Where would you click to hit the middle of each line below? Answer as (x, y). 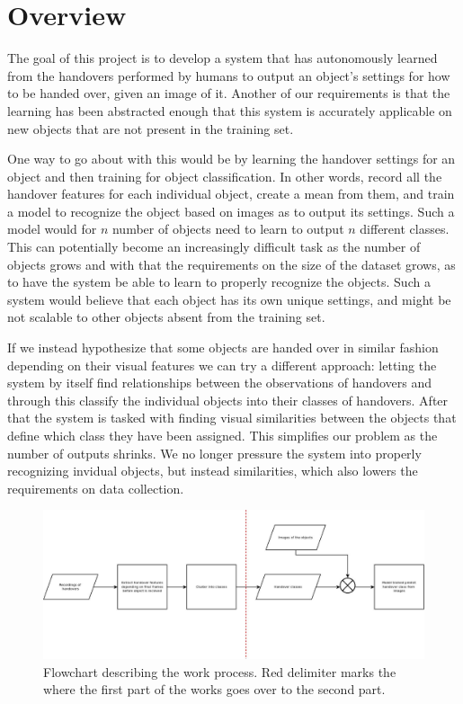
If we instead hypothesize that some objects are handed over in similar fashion (223, 348)
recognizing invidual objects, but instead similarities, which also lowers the (213, 471)
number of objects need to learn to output (228, 229)
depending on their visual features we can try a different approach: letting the (222, 365)
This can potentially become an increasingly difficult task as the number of (214, 247)
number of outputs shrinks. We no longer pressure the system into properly (214, 453)
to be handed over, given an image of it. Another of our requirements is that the (229, 93)
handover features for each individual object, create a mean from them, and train (231, 194)
